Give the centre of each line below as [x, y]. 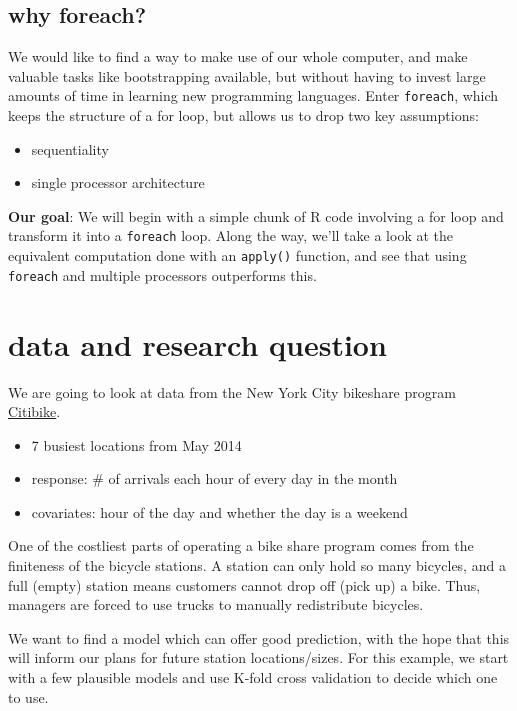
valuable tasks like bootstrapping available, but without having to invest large [247, 75]
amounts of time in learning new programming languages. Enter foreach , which [253, 95]
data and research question [197, 343]
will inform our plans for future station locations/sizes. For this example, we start [258, 657]
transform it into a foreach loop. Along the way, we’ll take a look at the [231, 235]
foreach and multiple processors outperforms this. [162, 274]
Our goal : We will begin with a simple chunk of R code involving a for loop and [256, 215]
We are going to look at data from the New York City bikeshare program [232, 391]
